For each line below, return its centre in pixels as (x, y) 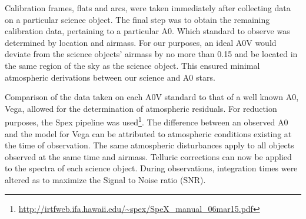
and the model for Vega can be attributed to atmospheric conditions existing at (148, 133)
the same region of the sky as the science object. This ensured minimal (132, 65)
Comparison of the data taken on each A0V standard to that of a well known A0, (152, 97)
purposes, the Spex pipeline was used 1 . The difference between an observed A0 (147, 121)
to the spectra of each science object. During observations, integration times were (151, 168)
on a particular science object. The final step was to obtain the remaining (137, 19)
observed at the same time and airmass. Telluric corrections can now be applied (148, 156)
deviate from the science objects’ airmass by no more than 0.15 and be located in (151, 54)
